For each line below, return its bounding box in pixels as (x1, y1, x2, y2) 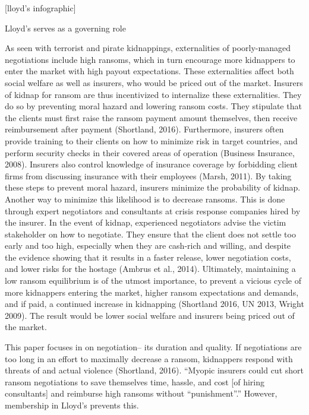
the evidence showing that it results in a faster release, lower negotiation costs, (5, 251, 291, 263)
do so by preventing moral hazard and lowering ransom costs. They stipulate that (5, 100, 302, 112)
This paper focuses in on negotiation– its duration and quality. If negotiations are (5, 341, 302, 353)
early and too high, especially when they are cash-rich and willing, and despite (5, 239, 291, 252)
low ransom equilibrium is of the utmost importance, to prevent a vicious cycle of (5, 274, 301, 287)
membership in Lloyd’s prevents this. (5, 399, 139, 411)
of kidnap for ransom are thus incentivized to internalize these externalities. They (5, 88, 302, 100)
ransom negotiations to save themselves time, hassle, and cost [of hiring (5, 375, 264, 388)
